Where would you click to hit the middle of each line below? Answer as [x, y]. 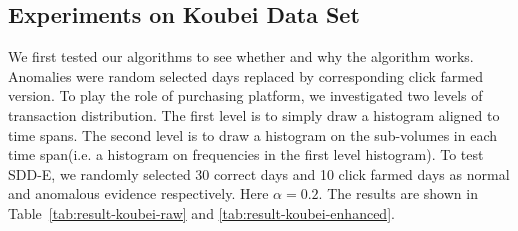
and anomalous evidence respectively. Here [138, 193]
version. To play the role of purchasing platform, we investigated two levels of [245, 95]
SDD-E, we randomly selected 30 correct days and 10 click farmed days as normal [259, 173]
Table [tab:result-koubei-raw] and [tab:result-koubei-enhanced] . [201, 212]
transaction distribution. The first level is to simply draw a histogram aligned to [254, 114]
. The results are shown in [398, 193]
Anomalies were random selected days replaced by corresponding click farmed [245, 75]
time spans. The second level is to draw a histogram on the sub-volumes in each [252, 134]
